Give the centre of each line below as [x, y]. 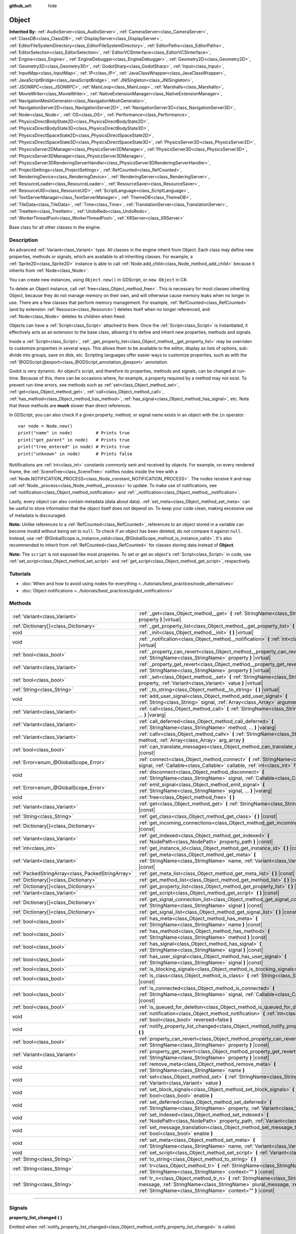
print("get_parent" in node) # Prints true [74, 440]
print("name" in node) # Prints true [74, 433]
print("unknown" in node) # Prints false [75, 454]
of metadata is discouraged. [38, 515]
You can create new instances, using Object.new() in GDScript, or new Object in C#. [98, 279]
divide [15, 355]
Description [23, 240]
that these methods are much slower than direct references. [70, 406]
